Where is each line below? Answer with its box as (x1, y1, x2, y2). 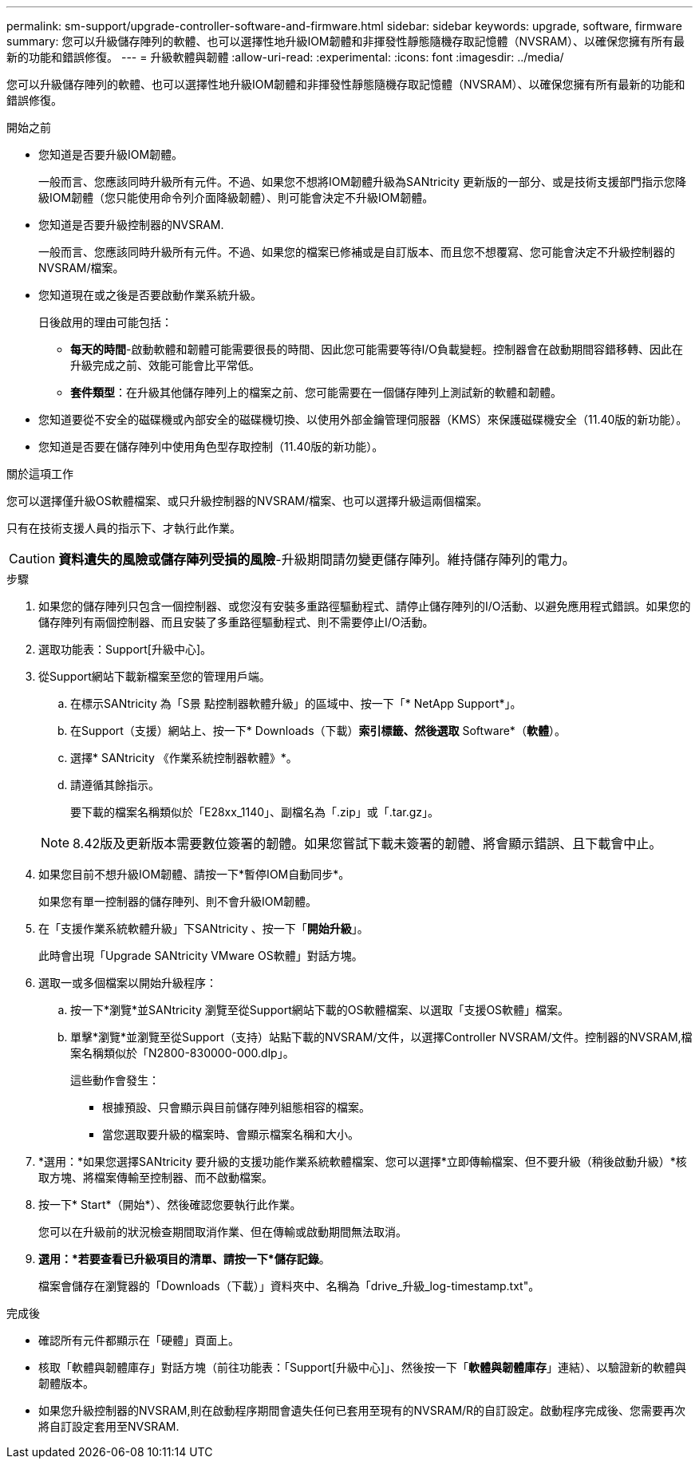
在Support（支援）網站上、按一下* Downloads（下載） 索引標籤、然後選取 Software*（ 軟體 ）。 (70, 724, 566, 737)
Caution (9, 551, 56, 567)
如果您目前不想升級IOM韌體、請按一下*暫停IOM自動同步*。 (38, 867, 350, 881)
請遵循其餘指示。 (70, 778, 160, 792)
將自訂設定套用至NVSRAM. (38, 1420, 180, 1433)
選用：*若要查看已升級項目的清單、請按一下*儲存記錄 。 (38, 1252, 330, 1266)
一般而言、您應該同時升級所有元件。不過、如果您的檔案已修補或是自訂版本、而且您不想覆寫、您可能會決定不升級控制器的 (38, 245, 675, 259)
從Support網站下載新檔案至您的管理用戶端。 (38, 669, 271, 683)
